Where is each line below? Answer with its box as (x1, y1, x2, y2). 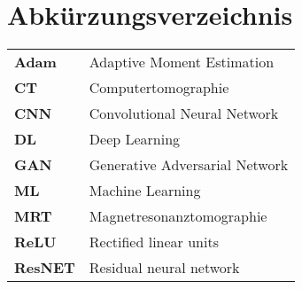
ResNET (14, 257, 75, 278)
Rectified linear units (89, 231, 219, 253)
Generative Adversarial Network (89, 154, 289, 176)
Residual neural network (89, 257, 240, 278)
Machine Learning (89, 180, 201, 201)
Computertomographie (89, 77, 229, 98)
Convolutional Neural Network (89, 103, 279, 124)
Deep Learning (89, 129, 181, 150)
